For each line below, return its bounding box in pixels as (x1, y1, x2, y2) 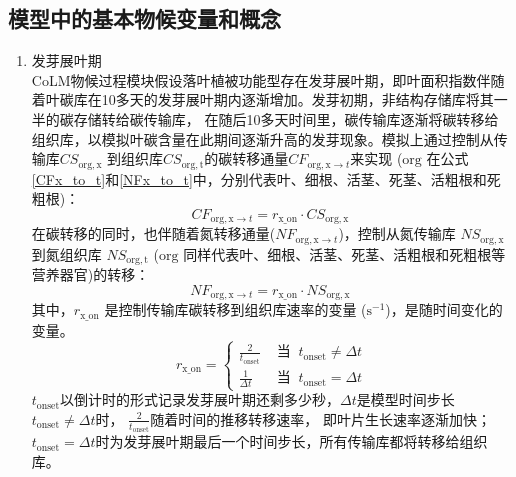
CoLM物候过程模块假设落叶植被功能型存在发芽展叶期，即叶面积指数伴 (31, 69, 491, 90)
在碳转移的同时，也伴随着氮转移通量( (31, 223, 276, 244)
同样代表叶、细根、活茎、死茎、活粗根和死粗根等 (183, 243, 506, 264)
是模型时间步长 (356, 389, 455, 410)
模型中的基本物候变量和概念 (8, 3, 281, 34)
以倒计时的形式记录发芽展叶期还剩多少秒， (60, 389, 341, 410)
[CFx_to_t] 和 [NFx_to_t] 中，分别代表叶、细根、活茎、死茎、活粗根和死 (31, 168, 501, 189)
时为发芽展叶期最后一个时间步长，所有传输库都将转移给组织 (95, 431, 488, 452)
